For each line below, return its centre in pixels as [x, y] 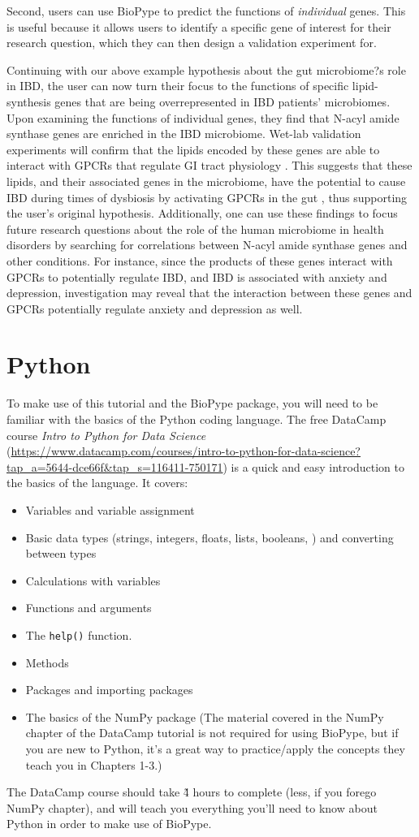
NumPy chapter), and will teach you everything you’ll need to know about [192, 807]
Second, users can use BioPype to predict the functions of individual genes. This [206, 11]
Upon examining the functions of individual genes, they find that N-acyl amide [203, 117]
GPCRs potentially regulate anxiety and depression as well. [155, 308]
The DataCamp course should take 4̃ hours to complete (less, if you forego [192, 792]
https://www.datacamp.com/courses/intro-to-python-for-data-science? [186, 451]
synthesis [29, 101]
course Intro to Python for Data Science [106, 435]
